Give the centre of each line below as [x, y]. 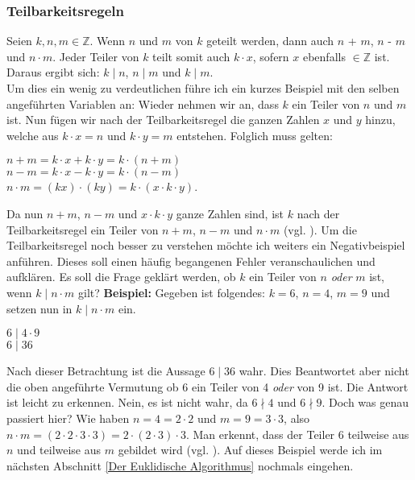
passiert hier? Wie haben [68, 418]
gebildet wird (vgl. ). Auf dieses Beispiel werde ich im [250, 450]
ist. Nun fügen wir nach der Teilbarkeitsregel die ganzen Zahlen [163, 120]
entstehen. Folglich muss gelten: [255, 135]
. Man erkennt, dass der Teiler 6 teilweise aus [297, 434]
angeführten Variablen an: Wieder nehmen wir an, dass [143, 103]
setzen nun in [39, 308]
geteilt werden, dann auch [270, 41]
